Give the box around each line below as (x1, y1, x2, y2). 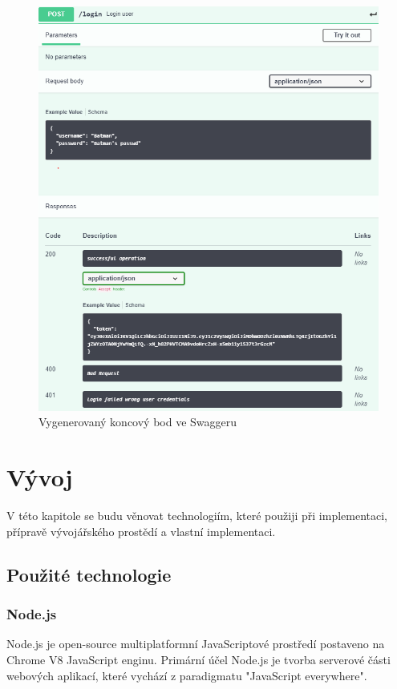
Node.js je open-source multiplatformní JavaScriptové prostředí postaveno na (6, 635, 385, 652)
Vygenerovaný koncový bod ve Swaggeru (38, 413, 237, 430)
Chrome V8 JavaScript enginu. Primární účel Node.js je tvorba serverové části (6, 651, 391, 667)
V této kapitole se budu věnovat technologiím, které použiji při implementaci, (6, 507, 387, 524)
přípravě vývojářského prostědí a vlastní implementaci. (6, 522, 276, 539)
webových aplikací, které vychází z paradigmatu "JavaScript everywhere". (6, 667, 367, 683)
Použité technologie (6, 562, 172, 586)
